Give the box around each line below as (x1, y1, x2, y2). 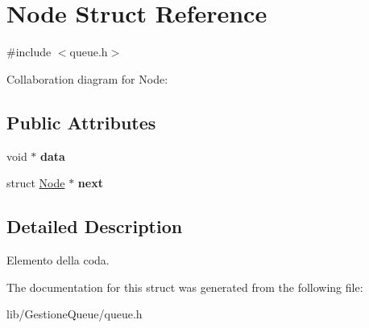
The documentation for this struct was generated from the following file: (6, 278, 363, 295)
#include (6, 43, 52, 60)
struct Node (6, 174, 65, 191)
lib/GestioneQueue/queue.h (6, 305, 143, 322)
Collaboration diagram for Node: (6, 70, 168, 87)
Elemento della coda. (6, 251, 110, 268)
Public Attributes (6, 109, 156, 134)
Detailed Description (6, 214, 183, 239)
